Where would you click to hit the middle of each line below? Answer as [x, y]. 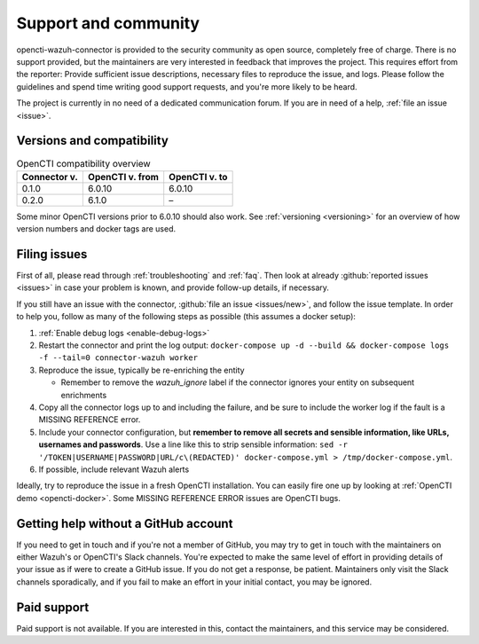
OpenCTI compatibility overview [83, 163]
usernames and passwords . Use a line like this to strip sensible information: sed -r [193, 444]
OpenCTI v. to [198, 177]
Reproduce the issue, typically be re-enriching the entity [141, 370]
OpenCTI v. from [123, 177]
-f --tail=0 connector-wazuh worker [118, 358]
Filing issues [52, 254]
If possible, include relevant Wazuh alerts [114, 469]
